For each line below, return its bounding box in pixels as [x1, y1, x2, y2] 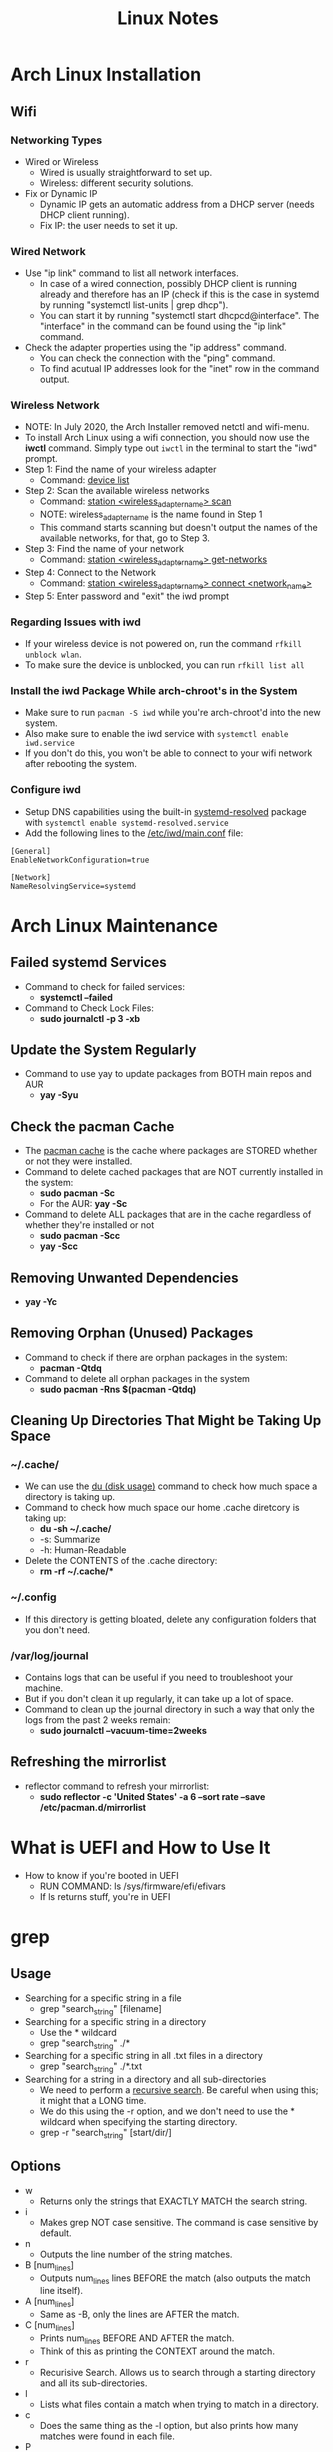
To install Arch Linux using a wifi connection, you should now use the [24, 432, 310, 444]
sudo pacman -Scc [39, 1230, 121, 1242]
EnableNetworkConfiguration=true [10, 855, 150, 865]
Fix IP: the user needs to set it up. [39, 219, 178, 231]
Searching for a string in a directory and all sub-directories [24, 2073, 267, 2086]
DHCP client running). [39, 208, 130, 221]
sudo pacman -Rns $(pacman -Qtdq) [39, 1383, 197, 1395]
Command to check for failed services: [24, 980, 185, 992]
